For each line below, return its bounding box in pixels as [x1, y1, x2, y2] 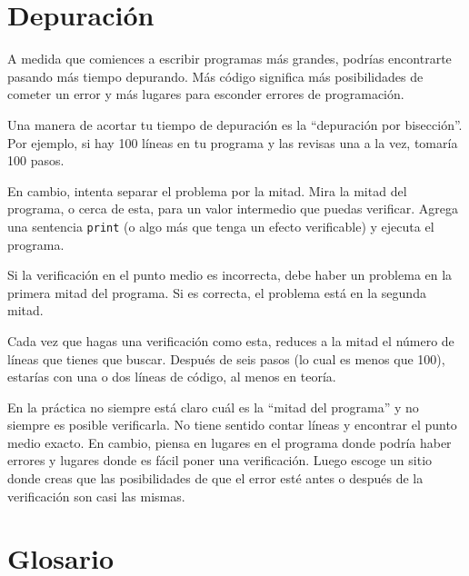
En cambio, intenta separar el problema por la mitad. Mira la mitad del [7, 181, 407, 200]
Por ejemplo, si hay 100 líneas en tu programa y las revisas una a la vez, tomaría [7, 133, 458, 152]
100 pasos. [7, 151, 65, 170]
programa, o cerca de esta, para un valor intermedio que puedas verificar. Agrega [7, 199, 458, 218]
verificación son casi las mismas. [7, 486, 185, 505]
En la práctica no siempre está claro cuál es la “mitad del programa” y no [7, 397, 419, 416]
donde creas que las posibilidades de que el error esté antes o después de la [7, 469, 424, 488]
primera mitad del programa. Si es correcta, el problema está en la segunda [7, 283, 426, 302]
